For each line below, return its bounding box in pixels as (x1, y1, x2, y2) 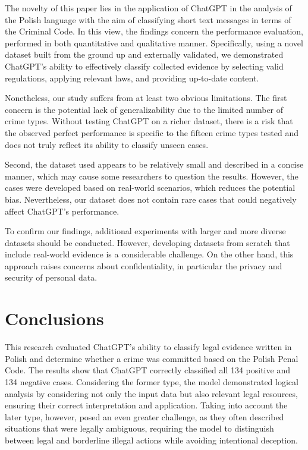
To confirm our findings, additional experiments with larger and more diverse (5, 225, 286, 237)
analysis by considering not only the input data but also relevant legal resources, (5, 387, 298, 399)
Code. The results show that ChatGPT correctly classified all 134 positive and (5, 364, 290, 376)
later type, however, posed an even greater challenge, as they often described (5, 410, 284, 423)
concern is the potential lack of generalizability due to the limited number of (5, 103, 284, 115)
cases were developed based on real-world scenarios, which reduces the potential (5, 181, 296, 194)
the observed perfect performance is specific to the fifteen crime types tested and (5, 126, 299, 139)
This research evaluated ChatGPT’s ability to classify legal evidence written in (5, 341, 292, 353)
